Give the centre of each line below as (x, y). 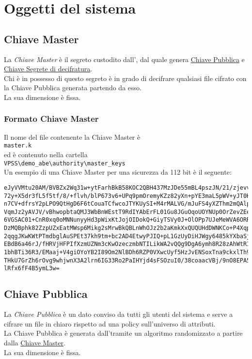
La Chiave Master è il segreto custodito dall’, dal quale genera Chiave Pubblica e (124, 59)
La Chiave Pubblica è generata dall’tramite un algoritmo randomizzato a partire (123, 333)
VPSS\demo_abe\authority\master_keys (65, 163)
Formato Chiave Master (51, 119)
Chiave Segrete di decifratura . (48, 69)
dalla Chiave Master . (35, 343)
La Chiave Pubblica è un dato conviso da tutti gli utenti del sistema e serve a (118, 314)
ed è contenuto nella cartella (46, 155)
